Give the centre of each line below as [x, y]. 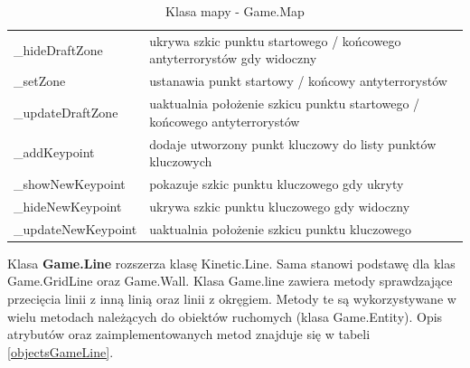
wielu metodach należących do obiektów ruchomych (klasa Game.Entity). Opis [225, 316]
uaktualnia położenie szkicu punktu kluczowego [280, 228]
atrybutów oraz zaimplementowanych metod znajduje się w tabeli [189, 334]
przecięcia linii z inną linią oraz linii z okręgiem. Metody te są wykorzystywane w [232, 298]
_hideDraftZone [58, 49]
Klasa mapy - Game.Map [235, 11]
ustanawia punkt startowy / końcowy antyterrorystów [298, 81]
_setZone [40, 81]
